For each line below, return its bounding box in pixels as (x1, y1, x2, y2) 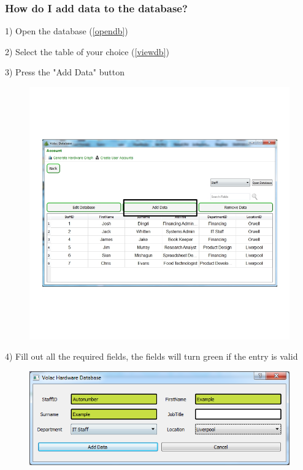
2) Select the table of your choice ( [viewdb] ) (5, 45, 169, 58)
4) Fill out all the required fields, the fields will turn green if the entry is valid (5, 350, 298, 363)
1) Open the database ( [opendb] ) (5, 25, 128, 37)
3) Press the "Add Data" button (5, 66, 125, 78)
